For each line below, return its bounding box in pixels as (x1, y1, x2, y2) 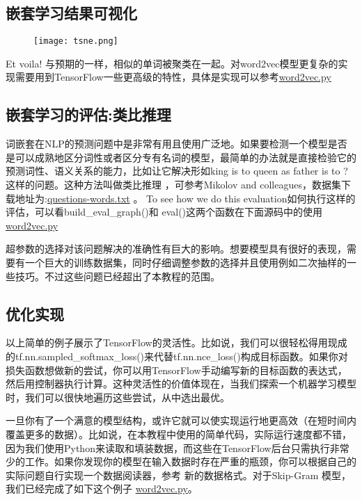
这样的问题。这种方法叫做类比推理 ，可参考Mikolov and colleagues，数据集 (6, 177, 341, 192)
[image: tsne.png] (33, 36, 118, 47)
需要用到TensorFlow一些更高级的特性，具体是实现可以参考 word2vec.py (15, 70, 331, 84)
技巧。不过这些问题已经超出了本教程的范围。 (15, 268, 220, 283)
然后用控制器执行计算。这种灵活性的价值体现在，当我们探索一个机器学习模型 (6, 376, 356, 391)
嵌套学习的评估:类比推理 (6, 104, 171, 125)
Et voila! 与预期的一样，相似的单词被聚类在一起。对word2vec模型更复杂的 (6, 56, 338, 70)
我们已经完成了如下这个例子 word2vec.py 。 (6, 481, 198, 496)
